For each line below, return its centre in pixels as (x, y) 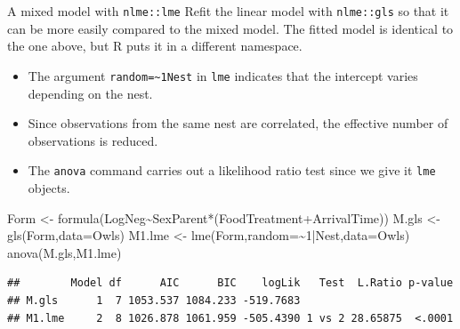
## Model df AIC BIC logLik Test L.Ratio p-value (230, 283)
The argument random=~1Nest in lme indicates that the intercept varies (223, 75)
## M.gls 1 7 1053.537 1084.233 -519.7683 (154, 300)
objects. (49, 187)
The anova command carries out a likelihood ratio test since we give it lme (232, 170)
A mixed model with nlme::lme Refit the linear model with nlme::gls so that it (228, 11)
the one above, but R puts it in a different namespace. (155, 46)
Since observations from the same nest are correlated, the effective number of (238, 123)
